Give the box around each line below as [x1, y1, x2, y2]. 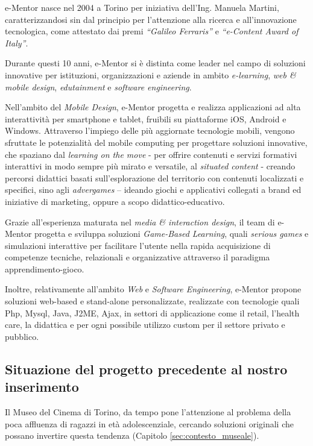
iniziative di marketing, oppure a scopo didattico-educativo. [5, 195, 225, 207]
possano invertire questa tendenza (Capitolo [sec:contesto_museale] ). [5, 429, 259, 442]
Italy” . [5, 36, 28, 49]
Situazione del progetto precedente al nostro [5, 359, 288, 378]
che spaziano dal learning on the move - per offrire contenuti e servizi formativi [5, 148, 297, 160]
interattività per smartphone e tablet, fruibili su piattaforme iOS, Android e [5, 112, 286, 125]
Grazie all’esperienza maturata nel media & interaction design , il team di [5, 215, 275, 228]
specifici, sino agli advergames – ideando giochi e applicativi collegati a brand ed [5, 183, 302, 196]
